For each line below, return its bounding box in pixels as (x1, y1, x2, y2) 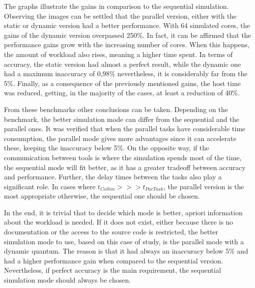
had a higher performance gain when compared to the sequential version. (4, 255, 224, 265)
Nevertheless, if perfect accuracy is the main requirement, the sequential (4, 265, 221, 275)
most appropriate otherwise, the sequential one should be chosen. (4, 191, 200, 201)
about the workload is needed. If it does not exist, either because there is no (4, 217, 233, 227)
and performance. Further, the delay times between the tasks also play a (4, 172, 222, 182)
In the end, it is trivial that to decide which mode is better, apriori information (4, 207, 243, 217)
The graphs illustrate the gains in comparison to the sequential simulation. (4, 1, 229, 11)
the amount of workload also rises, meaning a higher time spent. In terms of (4, 49, 233, 59)
